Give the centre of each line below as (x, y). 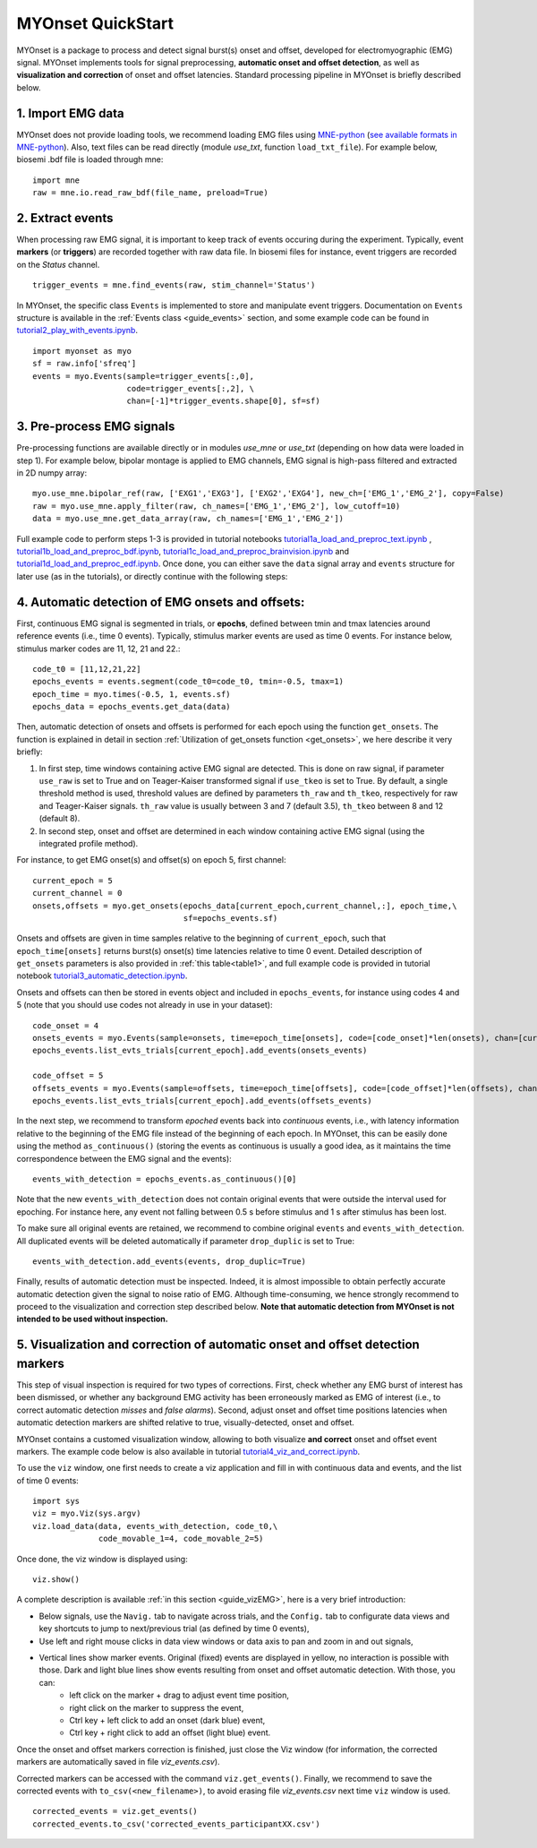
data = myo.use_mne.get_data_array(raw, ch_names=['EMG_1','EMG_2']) (188, 519)
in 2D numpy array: (52, 473)
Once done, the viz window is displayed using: (102, 1559)
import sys (56, 1501)
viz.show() (56, 1580)
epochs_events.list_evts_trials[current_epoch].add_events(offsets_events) (202, 1100)
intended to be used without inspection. (93, 1319)
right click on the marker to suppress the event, (157, 1707)
